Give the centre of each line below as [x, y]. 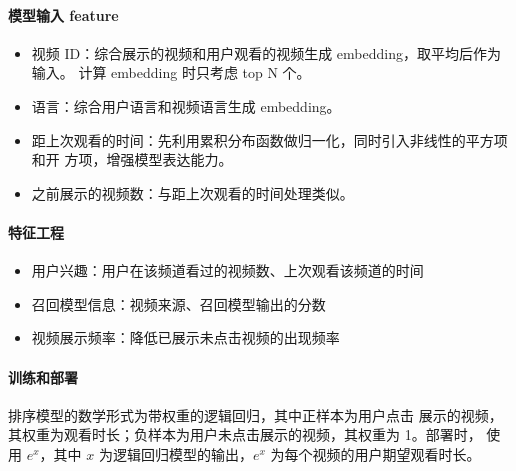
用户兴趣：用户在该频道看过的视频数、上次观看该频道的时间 [227, 270]
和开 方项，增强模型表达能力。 [132, 159]
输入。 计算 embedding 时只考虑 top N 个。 [171, 72]
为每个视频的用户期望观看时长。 [375, 453]
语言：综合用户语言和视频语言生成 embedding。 [186, 105]
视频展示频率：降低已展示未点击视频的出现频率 [185, 337]
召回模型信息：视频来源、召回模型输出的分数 [178, 303]
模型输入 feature [63, 14]
